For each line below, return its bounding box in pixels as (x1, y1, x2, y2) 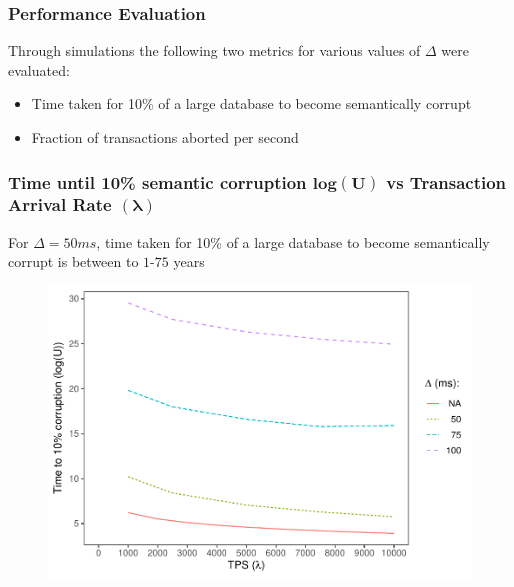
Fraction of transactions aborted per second (31, 127, 299, 147)
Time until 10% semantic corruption (8, 169, 307, 194)
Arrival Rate (8, 192, 112, 217)
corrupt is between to (8, 251, 139, 272)
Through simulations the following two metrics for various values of (8, 40, 421, 61)
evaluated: (8, 59, 70, 80)
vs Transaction (386, 169, 507, 194)
